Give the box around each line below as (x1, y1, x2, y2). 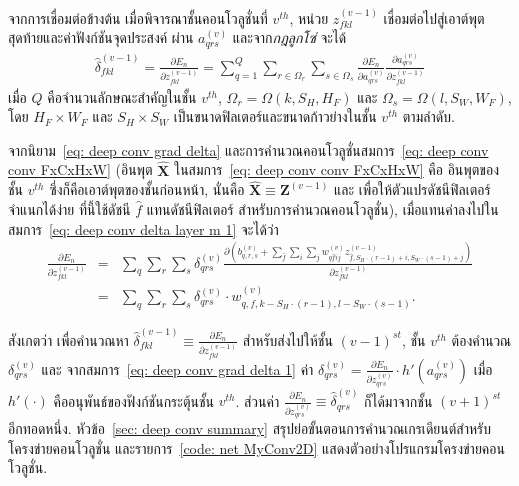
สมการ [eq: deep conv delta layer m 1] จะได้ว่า (8, 218, 279, 239)
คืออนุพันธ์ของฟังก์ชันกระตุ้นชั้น (53, 390, 214, 411)
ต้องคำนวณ (451, 329, 512, 350)
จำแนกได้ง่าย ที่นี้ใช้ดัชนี (8, 199, 131, 220)
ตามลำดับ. (402, 106, 455, 127)
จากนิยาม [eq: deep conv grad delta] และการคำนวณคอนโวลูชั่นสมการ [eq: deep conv (8, 139, 489, 160)
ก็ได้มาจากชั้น (364, 390, 433, 411)
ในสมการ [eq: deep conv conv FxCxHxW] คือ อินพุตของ (174, 159, 499, 180)
